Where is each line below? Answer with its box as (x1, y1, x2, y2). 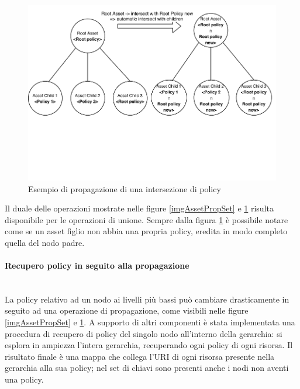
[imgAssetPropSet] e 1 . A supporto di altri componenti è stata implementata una (5, 316, 295, 328)
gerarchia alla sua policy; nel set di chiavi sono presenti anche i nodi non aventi (5, 362, 289, 374)
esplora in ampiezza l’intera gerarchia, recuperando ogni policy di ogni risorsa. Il (5, 339, 293, 351)
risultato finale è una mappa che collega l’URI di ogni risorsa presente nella (5, 350, 275, 362)
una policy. (5, 373, 44, 385)
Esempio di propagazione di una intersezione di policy (28, 182, 221, 194)
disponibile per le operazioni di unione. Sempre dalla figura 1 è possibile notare (5, 213, 288, 225)
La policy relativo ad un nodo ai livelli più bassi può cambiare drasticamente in (5, 293, 289, 305)
